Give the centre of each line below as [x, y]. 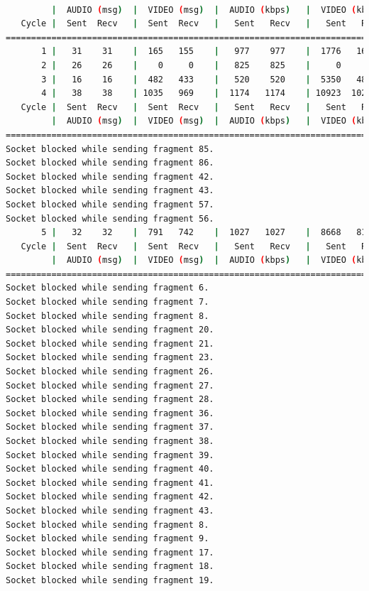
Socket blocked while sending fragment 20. [110, 330]
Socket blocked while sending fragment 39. [110, 455]
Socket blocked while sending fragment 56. [110, 218]
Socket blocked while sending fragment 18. [110, 566]
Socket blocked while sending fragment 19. [110, 580]
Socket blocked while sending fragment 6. [108, 288]
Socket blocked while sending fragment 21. [110, 343]
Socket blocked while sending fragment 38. [110, 441]
